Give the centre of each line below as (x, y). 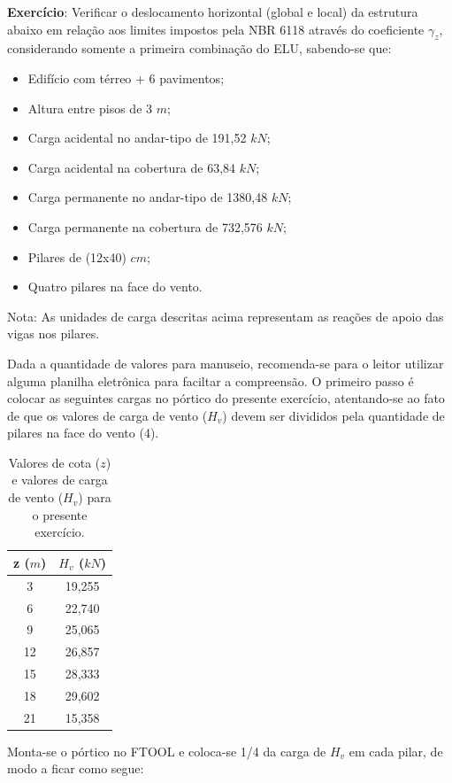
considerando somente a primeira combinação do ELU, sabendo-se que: (199, 48)
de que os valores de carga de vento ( (107, 415)
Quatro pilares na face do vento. (115, 287)
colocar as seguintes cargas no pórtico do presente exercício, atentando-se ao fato (226, 398)
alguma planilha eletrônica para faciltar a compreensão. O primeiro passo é (211, 380)
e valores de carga (60, 480)
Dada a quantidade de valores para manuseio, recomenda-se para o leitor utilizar (226, 363)
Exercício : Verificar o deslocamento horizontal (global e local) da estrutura (213, 12)
